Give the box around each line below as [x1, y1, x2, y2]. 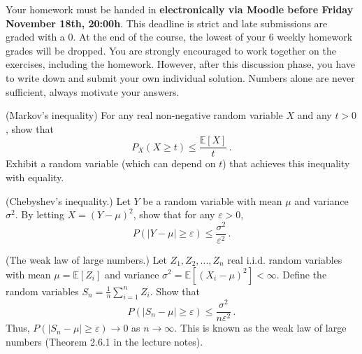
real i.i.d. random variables [227, 252, 342, 267]
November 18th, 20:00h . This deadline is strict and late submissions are [6, 15, 328, 30]
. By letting [15, 207, 64, 222]
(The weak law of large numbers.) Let [6, 252, 167, 267]
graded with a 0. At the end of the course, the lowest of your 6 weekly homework [6, 29, 353, 44]
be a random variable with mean [143, 193, 282, 208]
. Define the [276, 267, 327, 281]
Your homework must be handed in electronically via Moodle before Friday [6, 2, 354, 16]
